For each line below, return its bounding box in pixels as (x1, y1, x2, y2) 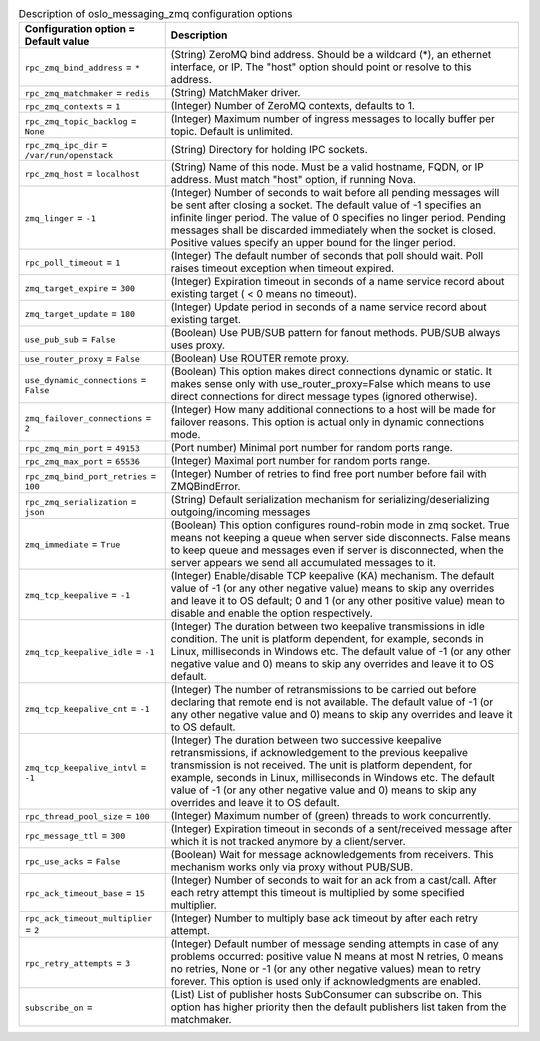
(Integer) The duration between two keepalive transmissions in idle (170, 620, 485, 634)
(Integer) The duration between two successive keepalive (170, 733, 442, 747)
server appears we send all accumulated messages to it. (170, 556, 437, 570)
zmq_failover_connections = (24, 410, 152, 424)
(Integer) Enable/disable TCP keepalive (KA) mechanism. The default (170, 569, 495, 583)
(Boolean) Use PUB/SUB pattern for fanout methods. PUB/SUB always (170, 326, 501, 340)
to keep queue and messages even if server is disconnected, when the (170, 543, 504, 557)
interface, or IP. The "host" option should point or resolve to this (170, 60, 472, 74)
